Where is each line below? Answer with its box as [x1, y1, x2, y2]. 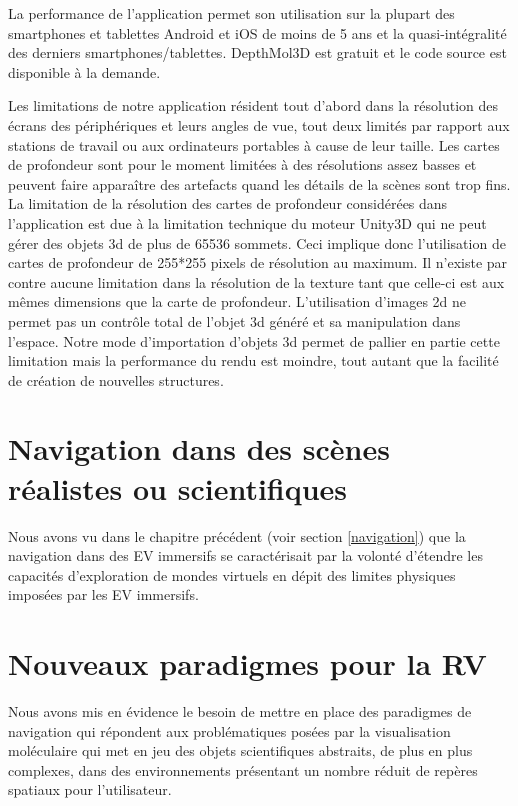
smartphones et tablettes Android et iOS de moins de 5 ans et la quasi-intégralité [8, 22, 507, 43]
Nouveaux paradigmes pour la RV [8, 643, 487, 684]
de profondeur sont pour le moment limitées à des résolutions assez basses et [8, 154, 477, 175]
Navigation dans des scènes [8, 428, 390, 469]
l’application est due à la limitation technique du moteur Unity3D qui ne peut [8, 212, 487, 233]
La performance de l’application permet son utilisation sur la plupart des [8, 3, 455, 23]
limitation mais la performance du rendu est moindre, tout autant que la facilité [8, 350, 499, 371]
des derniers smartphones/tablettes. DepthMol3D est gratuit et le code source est [8, 42, 507, 63]
